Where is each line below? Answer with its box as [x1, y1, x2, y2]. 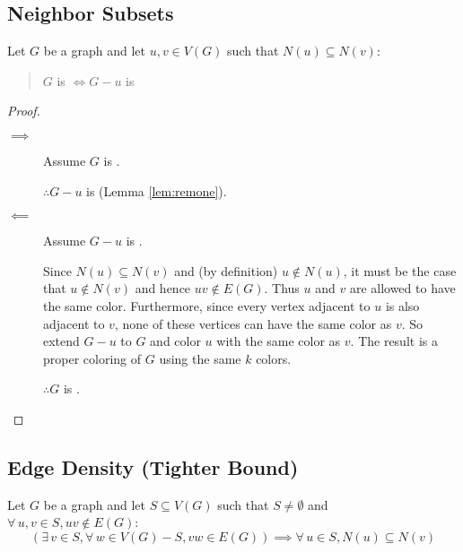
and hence [135, 279, 191, 298]
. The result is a [350, 332, 438, 350]
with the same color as [216, 332, 341, 350]
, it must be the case [343, 261, 457, 280]
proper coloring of [43, 349, 142, 367]
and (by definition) [174, 261, 278, 280]
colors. [256, 349, 292, 367]
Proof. [7, 101, 40, 120]
